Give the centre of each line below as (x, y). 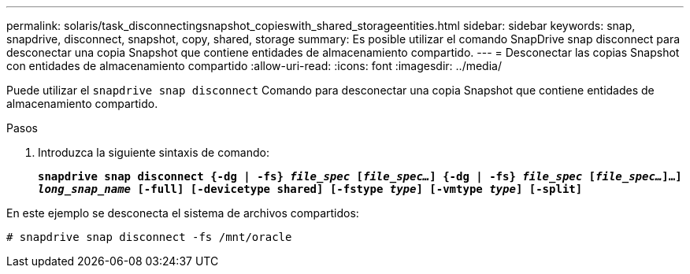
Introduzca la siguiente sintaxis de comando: (154, 152)
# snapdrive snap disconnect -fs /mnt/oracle (149, 237)
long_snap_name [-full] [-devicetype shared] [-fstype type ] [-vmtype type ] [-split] (310, 189)
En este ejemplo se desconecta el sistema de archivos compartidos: (183, 213)
